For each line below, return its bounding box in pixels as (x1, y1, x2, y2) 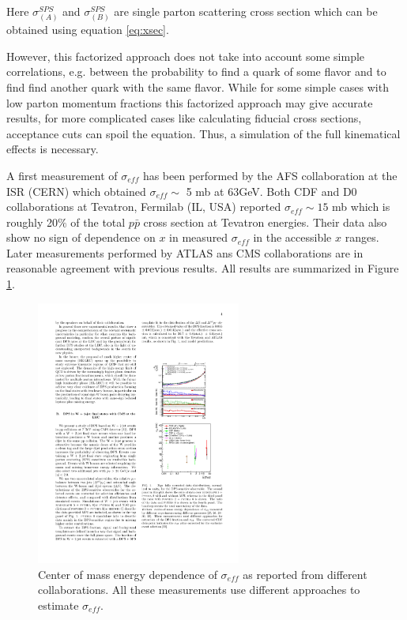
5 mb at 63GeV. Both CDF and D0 (186, 182, 357, 199)
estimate (38, 596, 79, 613)
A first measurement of (6, 167, 118, 183)
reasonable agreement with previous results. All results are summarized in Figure (6, 260, 399, 276)
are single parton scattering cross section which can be (114, 3, 378, 19)
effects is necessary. (6, 141, 99, 157)
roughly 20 (6, 213, 58, 230)
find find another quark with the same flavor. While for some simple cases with (6, 78, 389, 95)
